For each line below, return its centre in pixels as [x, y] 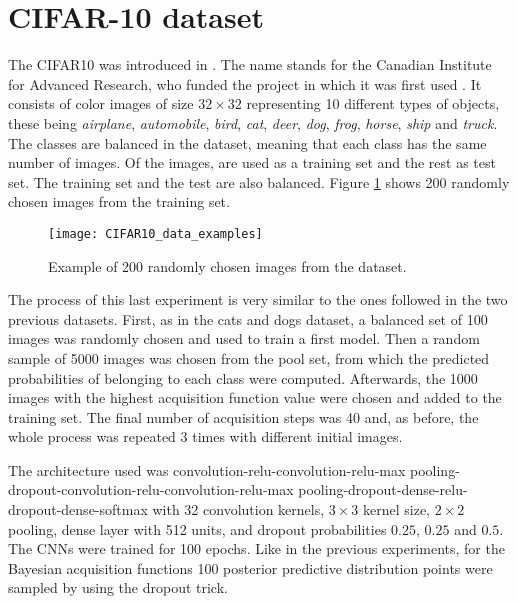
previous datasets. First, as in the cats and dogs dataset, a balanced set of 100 [248, 318]
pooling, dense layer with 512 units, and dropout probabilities [197, 528]
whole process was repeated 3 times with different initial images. [205, 436]
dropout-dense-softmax [78, 509]
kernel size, [396, 509]
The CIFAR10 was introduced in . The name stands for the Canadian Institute [250, 64]
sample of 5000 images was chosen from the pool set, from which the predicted [249, 357]
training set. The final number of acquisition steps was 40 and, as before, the [243, 416]
